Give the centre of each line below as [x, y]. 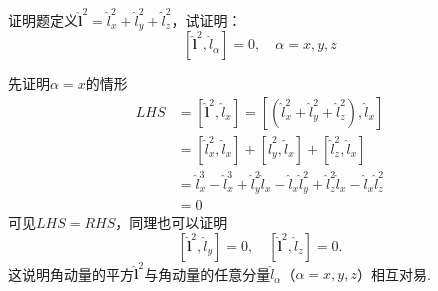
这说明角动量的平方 [71, 273]
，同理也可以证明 [171, 222]
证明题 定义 [43, 19]
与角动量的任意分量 [207, 273]
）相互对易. [393, 273]
